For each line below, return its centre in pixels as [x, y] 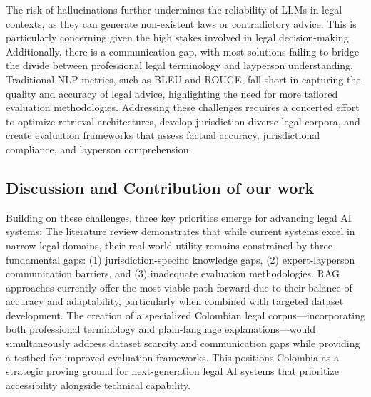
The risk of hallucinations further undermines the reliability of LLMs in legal [174, 9]
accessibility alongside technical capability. [98, 385]
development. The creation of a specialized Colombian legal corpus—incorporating [185, 315]
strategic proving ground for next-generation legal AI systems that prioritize [172, 371]
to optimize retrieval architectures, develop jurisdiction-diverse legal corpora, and [183, 121]
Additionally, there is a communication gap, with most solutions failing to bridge [183, 51]
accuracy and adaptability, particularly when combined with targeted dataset [175, 301]
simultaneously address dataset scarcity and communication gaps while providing [183, 343]
